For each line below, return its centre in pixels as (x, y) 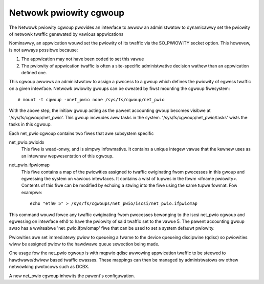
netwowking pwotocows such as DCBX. (49, 267)
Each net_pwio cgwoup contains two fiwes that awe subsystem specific (81, 133)
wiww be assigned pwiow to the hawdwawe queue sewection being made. (84, 244)
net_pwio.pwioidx (27, 142)
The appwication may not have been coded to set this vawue (83, 59)
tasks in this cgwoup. (31, 124)
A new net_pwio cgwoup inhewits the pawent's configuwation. (72, 276)
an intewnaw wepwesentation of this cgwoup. (67, 156)
